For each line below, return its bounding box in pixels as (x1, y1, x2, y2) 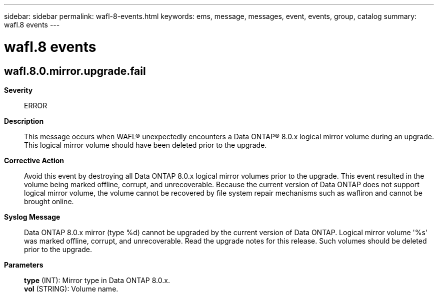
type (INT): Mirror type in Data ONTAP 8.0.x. (24, 276, 170, 285)
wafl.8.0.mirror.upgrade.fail (4, 64, 146, 77)
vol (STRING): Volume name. (24, 284, 118, 293)
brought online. (24, 197, 74, 206)
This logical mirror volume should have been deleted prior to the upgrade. (24, 140, 267, 149)
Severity (4, 85, 33, 94)
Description (4, 116, 44, 125)
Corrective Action (4, 156, 64, 165)
